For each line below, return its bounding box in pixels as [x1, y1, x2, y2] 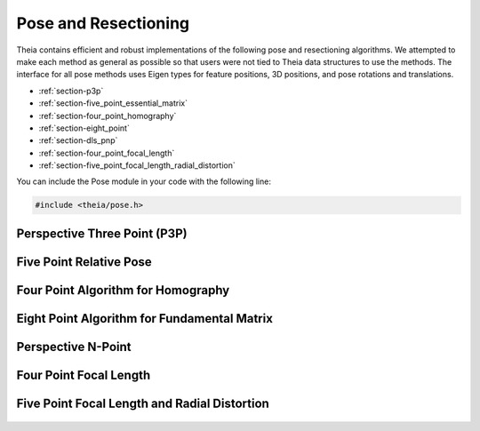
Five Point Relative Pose [16, 254, 153, 269]
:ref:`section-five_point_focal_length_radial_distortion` [38, 160, 236, 171]
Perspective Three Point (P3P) [16, 226, 188, 241]
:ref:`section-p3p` [38, 85, 104, 96]
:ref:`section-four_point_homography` [38, 110, 177, 121]
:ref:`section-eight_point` [38, 123, 131, 133]
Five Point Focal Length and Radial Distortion [16, 395, 270, 411]
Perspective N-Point [16, 339, 132, 355]
